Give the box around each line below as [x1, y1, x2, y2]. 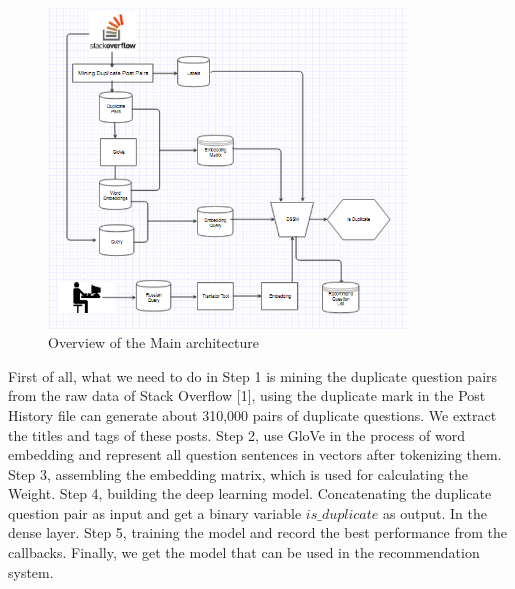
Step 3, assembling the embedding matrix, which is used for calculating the [8, 463, 469, 484]
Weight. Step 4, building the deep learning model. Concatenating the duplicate [8, 483, 492, 504]
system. [8, 561, 54, 582]
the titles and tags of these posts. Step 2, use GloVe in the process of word [8, 424, 465, 445]
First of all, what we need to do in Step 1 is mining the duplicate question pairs [8, 365, 498, 386]
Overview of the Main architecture [48, 332, 259, 353]
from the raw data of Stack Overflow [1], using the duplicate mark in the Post [8, 385, 486, 406]
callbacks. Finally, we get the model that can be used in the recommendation [8, 542, 480, 563]
